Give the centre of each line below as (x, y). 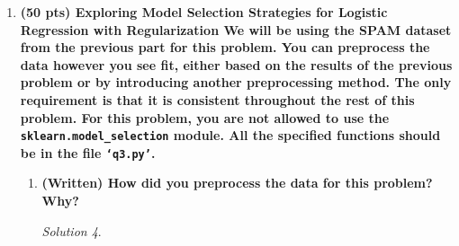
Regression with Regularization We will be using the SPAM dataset (236, 29)
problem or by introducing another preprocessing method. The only (236, 82)
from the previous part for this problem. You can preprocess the (225, 47)
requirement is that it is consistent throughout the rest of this (217, 99)
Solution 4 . (72, 230)
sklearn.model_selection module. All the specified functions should (230, 135)
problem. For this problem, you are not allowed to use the (205, 117)
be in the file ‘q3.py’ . (88, 152)
